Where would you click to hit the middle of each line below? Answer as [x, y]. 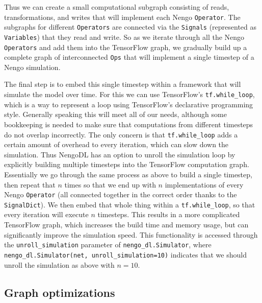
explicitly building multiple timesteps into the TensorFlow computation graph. [127, 164]
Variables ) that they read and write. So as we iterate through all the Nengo [124, 37]
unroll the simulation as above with [59, 264]
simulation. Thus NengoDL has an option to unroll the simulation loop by [120, 154]
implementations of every [204, 184]
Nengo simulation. [32, 67]
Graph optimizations [60, 292]
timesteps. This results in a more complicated [169, 214]
